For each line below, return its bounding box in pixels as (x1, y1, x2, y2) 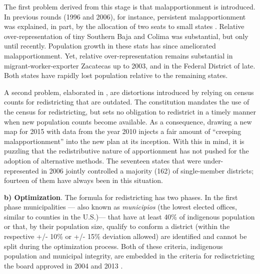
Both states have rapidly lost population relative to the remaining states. (4, 70, 228, 80)
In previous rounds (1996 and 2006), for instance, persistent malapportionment (4, 11, 246, 21)
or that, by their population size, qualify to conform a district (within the (4, 221, 230, 231)
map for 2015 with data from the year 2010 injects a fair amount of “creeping (4, 126, 241, 136)
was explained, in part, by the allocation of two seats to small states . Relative (4, 21, 244, 31)
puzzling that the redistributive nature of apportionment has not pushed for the (4, 145, 249, 156)
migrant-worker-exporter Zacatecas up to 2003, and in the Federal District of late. (4, 60, 255, 70)
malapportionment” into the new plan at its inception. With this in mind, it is (4, 135, 244, 146)
